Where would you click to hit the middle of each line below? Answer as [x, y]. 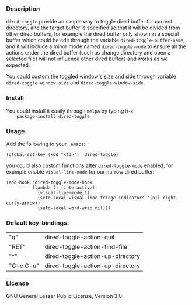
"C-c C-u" [24, 266]
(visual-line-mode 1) [64, 192]
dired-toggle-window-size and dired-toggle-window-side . [76, 83]
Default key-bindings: [38, 223]
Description [23, 9]
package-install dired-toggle [53, 116]
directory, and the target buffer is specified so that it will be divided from [93, 28]
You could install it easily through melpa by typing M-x [70, 111]
